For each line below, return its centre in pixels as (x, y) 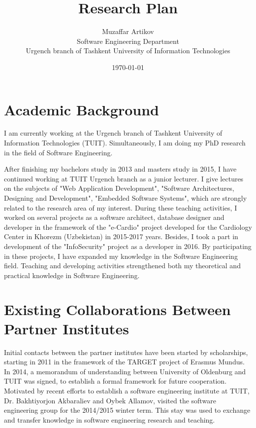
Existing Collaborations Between (117, 309)
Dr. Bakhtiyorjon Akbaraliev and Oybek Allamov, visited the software (110, 400)
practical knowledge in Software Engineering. (72, 275)
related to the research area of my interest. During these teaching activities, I (121, 207)
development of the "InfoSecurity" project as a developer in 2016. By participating (128, 246)
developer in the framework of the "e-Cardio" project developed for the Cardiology (128, 227)
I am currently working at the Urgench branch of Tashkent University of (113, 133)
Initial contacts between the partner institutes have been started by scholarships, (126, 352)
